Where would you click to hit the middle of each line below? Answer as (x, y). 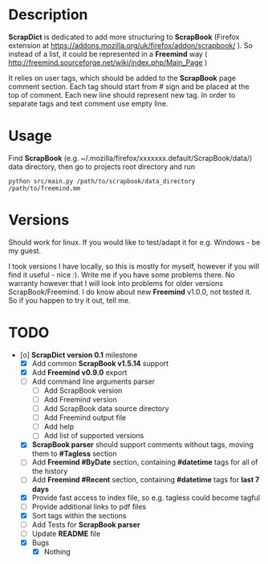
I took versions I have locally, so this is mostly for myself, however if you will (134, 266)
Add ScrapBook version (83, 390)
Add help (59, 427)
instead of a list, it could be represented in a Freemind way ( (108, 54)
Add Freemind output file (85, 417)
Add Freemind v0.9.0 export (79, 372)
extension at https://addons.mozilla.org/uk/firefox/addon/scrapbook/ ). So (130, 45)
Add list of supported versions (94, 436)
